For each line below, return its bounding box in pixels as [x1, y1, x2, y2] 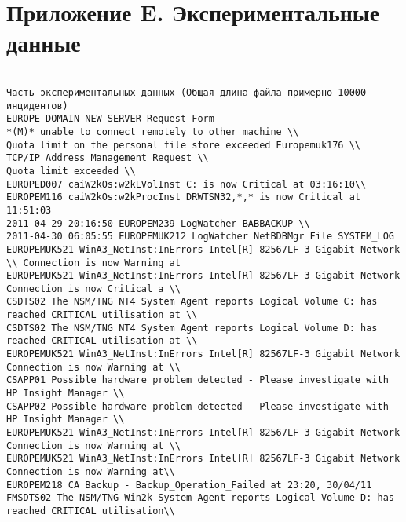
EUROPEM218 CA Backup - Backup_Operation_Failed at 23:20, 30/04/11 [6, 479, 372, 491]
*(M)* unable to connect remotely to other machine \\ [6, 126, 299, 137]
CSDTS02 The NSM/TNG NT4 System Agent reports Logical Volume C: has [6, 296, 378, 308]
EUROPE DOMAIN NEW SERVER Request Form [6, 113, 214, 125]
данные [6, 27, 81, 59]
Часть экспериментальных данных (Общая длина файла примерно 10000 [6, 86, 367, 98]
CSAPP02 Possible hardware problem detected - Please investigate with [6, 400, 389, 412]
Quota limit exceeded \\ [6, 165, 136, 177]
